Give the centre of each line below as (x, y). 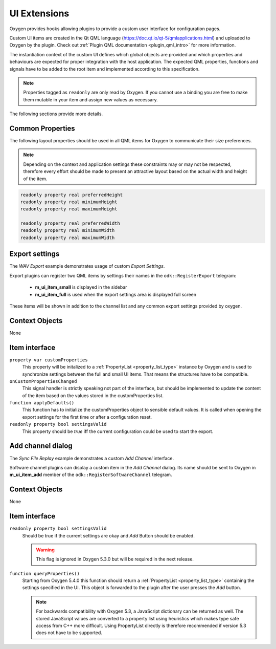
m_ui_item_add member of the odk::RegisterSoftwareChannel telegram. (91, 475)
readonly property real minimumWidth (67, 231)
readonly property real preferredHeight (71, 195)
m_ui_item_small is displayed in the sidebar (81, 287)
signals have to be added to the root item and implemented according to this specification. (105, 69)
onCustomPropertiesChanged (43, 381)
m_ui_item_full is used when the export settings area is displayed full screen (116, 294)
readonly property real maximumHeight (69, 209)
